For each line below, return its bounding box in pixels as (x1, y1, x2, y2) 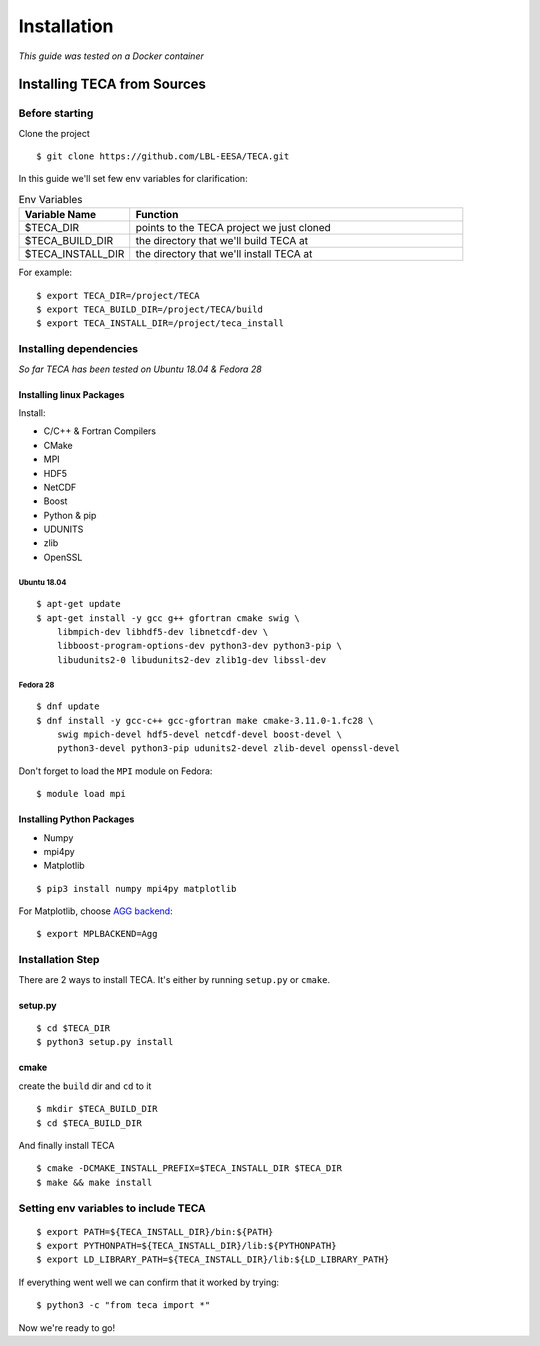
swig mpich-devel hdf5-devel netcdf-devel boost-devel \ (56, 728, 342, 740)
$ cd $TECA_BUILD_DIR (36, 1117, 142, 1129)
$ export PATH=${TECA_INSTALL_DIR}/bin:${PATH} (36, 1226, 274, 1237)
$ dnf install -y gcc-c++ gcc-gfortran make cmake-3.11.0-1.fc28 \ (36, 715, 374, 726)
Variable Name (24, 208, 97, 222)
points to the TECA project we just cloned (135, 221, 332, 235)
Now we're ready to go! (18, 1321, 116, 1334)
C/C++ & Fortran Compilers (43, 425, 157, 437)
